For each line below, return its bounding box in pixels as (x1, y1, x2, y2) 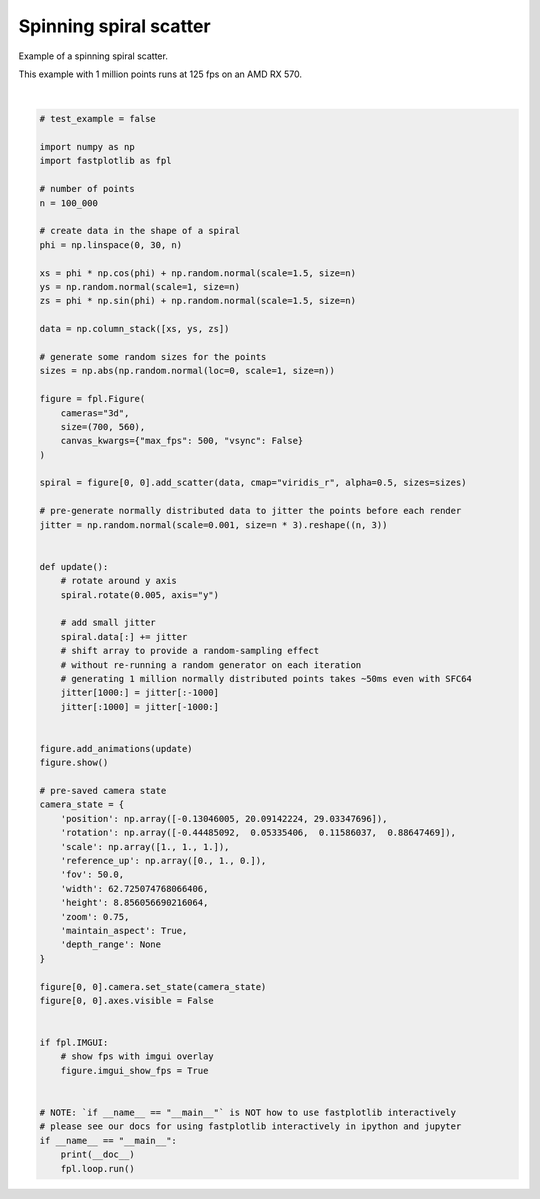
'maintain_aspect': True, (60, 925, 188, 936)
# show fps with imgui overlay (60, 1051, 214, 1062)
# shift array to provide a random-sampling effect (60, 645, 320, 657)
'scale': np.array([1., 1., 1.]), (60, 841, 230, 852)
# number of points (39, 183, 135, 195)
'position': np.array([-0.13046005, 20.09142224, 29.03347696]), (60, 813, 388, 824)
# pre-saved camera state (39, 785, 167, 797)
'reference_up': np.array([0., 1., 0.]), (60, 855, 267, 867)
